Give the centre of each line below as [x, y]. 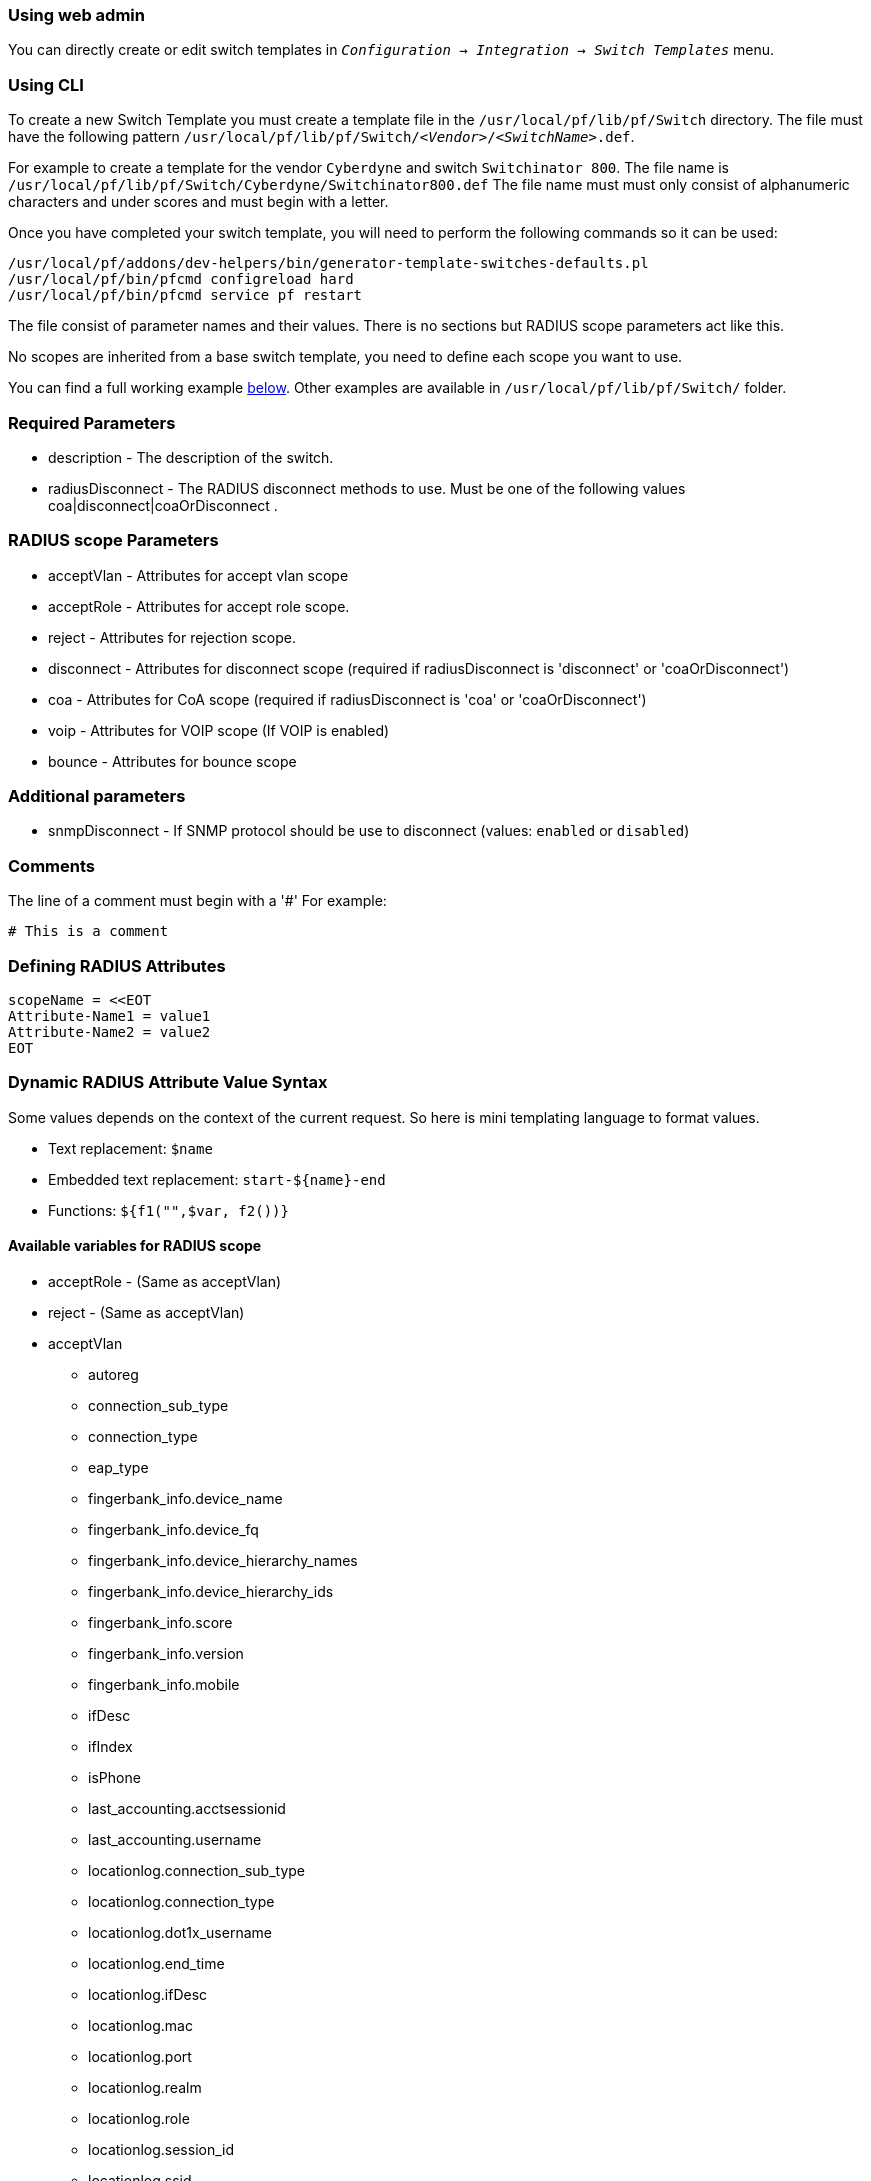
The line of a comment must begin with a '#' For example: [197, 901]
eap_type [118, 1467]
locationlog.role [139, 2118]
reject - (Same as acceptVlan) [146, 1312]
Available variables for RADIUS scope [135, 1246]
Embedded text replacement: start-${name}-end [217, 1179]
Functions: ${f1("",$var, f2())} [168, 1210]
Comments [51, 865]
